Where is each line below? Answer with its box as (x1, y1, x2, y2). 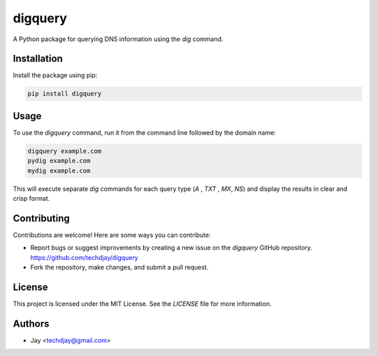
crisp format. (13, 194, 50, 203)
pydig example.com (27, 157, 91, 165)
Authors (13, 318, 50, 330)
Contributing (13, 212, 70, 224)
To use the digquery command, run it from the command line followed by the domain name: (13, 128, 276, 137)
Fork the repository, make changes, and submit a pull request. (30, 263, 209, 272)
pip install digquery (27, 90, 102, 98)
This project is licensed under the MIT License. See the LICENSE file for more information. (13, 300, 272, 308)
